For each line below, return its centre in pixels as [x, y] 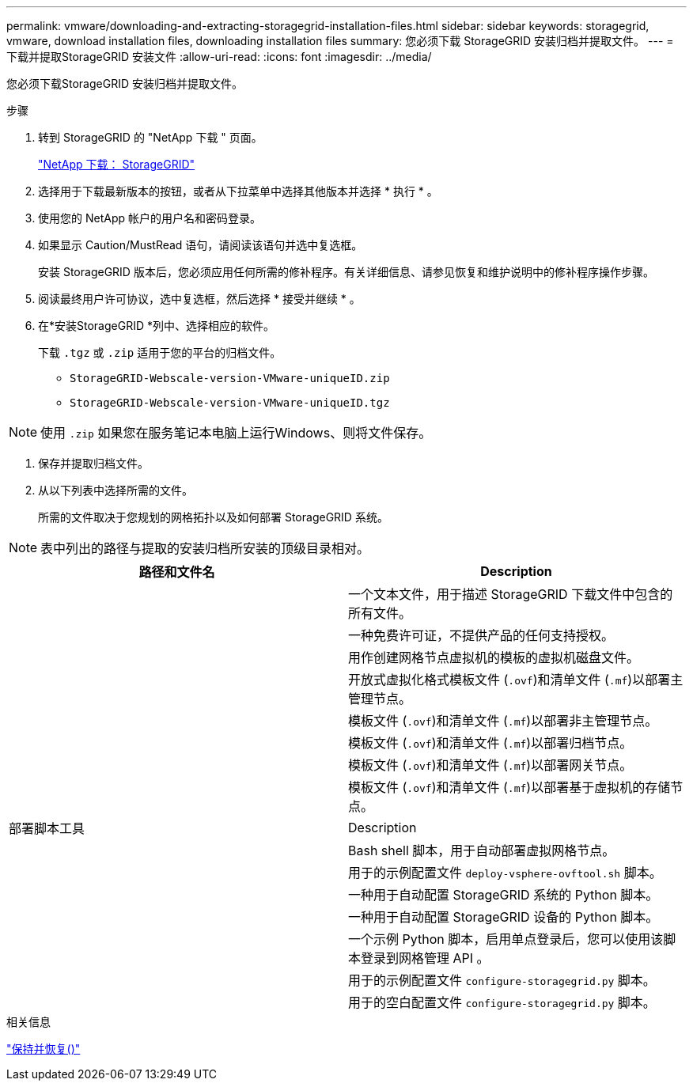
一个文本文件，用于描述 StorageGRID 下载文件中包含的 [511, 594]
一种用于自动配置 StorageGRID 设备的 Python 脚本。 [504, 917]
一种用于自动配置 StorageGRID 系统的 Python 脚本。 [504, 895]
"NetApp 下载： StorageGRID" [117, 164]
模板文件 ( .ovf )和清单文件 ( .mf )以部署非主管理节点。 [503, 721]
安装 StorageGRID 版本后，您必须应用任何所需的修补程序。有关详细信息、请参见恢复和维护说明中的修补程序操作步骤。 [346, 272]
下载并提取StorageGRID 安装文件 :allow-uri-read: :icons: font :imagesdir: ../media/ [219, 57]
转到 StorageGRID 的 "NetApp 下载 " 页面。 [150, 137]
